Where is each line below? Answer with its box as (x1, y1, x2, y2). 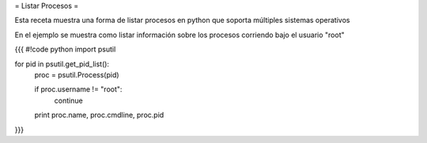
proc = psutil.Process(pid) (34, 70, 119, 79)
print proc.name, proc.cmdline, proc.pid (34, 111, 164, 120)
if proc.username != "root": (34, 85, 123, 94)
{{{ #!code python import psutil (14, 44, 116, 55)
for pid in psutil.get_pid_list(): (14, 59, 110, 69)
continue (54, 96, 83, 105)
